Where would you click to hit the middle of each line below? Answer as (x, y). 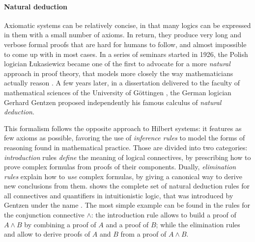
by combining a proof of (60, 224)
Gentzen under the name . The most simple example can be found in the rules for (127, 205)
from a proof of (143, 234)
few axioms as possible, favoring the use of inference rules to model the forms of (125, 138)
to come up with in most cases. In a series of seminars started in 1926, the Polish (126, 54)
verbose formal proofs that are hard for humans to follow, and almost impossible (125, 44)
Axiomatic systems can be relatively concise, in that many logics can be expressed (127, 25)
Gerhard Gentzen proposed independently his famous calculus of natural (113, 102)
